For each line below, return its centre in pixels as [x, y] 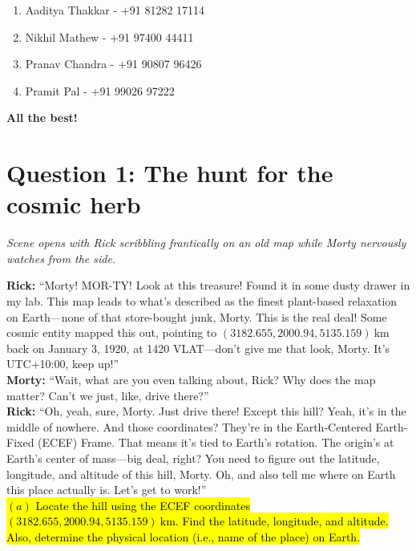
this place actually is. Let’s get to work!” [107, 490]
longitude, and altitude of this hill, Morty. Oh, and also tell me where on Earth [201, 474]
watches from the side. [61, 258]
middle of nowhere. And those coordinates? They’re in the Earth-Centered [189, 426]
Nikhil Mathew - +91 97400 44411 [109, 36]
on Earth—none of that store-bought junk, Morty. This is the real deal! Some [197, 316]
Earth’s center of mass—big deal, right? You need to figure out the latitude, [193, 458]
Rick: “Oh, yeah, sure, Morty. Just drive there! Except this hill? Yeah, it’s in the [206, 411]
